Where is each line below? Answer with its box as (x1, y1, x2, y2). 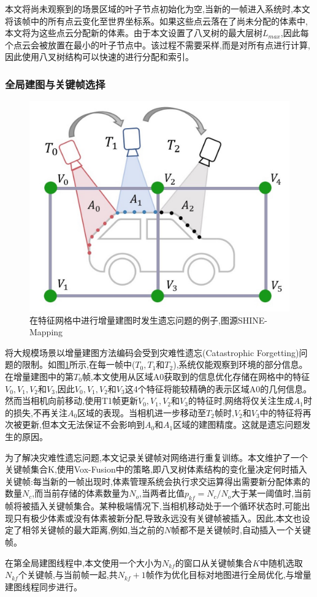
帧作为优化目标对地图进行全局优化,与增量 (145, 568, 311, 581)
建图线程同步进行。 (5, 580, 82, 593)
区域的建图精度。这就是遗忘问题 (173, 418, 302, 431)
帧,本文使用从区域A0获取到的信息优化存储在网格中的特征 (82, 370, 310, 382)
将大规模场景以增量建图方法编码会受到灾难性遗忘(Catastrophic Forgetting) (5, 346, 299, 359)
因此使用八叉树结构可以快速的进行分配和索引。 (5, 50, 194, 63)
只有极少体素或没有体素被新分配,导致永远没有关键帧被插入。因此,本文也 (13, 511, 302, 524)
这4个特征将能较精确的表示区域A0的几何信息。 (124, 382, 312, 395)
